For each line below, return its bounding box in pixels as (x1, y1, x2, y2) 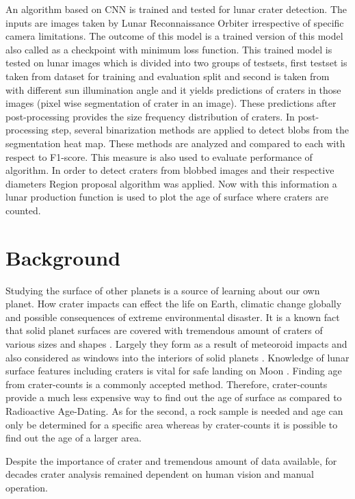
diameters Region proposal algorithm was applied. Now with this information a (5, 176, 337, 190)
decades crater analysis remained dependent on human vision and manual (5, 467, 314, 481)
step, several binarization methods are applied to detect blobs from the (51, 123, 349, 137)
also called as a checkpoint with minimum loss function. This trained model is (5, 42, 332, 56)
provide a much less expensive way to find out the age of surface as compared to (5, 390, 342, 405)
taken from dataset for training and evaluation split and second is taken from (5, 68, 330, 83)
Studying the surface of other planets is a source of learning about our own (5, 283, 320, 297)
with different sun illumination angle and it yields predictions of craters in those (5, 82, 341, 97)
